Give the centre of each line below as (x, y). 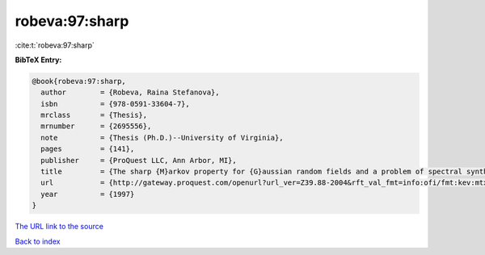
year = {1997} (88, 194)
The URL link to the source (59, 227)
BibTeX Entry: (38, 60)
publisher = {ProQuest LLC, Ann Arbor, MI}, (139, 160)
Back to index (38, 241)
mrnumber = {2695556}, (96, 126)
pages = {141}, (88, 149)
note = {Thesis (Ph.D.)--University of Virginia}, (162, 138)
